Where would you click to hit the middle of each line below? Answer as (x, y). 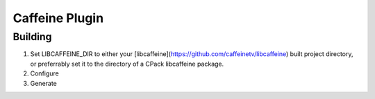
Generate (43, 83)
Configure (44, 73)
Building (32, 37)
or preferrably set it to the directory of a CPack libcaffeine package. (127, 64)
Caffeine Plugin (58, 18)
